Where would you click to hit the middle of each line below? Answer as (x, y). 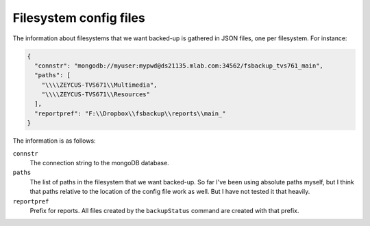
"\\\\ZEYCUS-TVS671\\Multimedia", (99, 85)
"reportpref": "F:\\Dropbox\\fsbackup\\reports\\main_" (130, 113)
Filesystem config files (79, 18)
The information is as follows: (54, 141)
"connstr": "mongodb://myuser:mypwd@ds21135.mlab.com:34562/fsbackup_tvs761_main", (179, 66)
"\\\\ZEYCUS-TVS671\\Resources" (96, 95)
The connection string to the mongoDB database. (99, 163)
